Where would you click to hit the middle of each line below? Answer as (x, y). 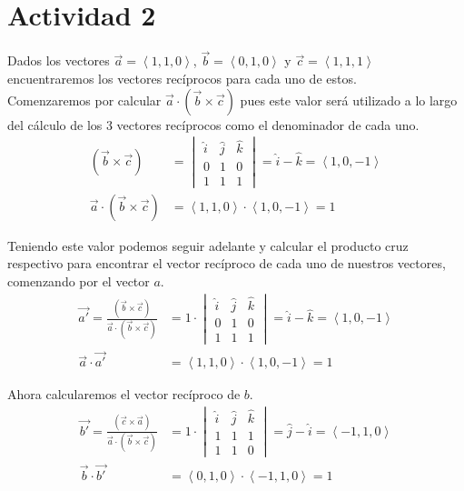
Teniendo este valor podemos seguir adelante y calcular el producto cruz (208, 245)
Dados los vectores (59, 60)
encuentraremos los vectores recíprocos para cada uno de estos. (182, 78)
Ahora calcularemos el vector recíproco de (124, 394)
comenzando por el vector (79, 281)
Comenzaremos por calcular (84, 100)
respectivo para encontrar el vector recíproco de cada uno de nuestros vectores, (227, 263)
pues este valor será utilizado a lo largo (349, 100)
